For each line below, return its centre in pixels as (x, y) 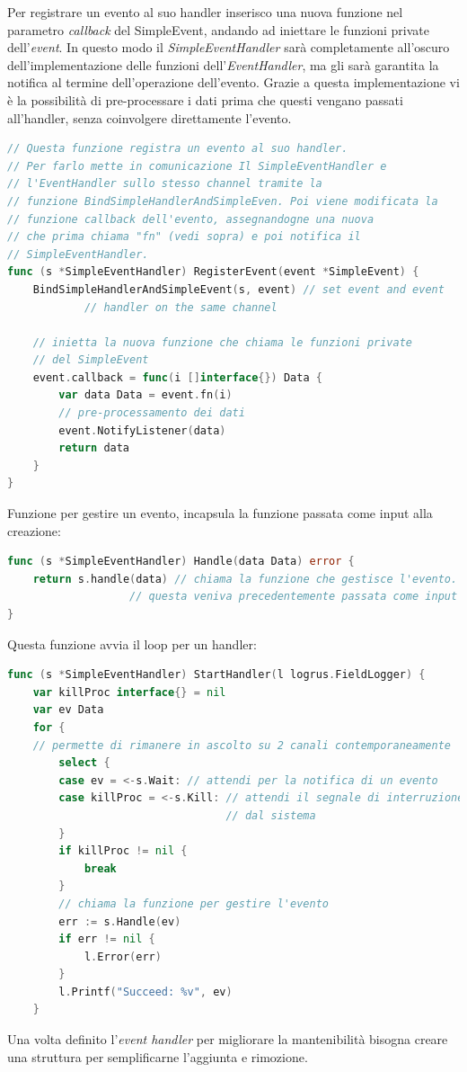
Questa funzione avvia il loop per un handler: (132, 643)
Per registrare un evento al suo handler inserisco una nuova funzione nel (205, 12)
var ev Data (68, 710)
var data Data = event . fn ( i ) (145, 395)
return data (94, 448)
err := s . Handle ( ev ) (120, 921)
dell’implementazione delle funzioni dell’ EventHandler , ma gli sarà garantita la (223, 64)
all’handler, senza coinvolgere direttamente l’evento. (150, 117)
